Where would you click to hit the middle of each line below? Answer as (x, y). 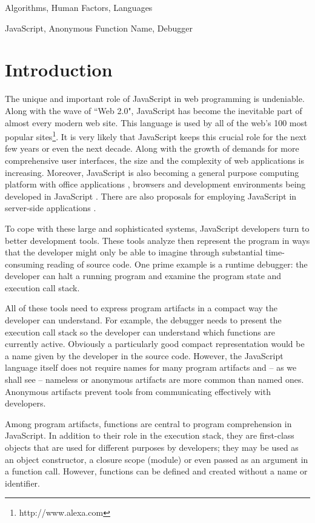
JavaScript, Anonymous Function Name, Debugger (99, 28)
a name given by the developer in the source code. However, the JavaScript (144, 355)
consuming (25, 264)
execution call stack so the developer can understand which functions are (140, 332)
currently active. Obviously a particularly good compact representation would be (155, 344)
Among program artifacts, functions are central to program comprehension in (148, 423)
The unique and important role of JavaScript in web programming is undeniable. (155, 99)
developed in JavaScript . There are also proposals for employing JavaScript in (151, 196)
